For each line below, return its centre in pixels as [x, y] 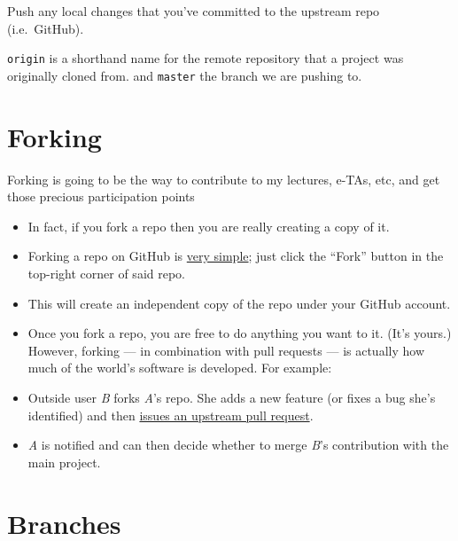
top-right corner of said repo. [106, 273]
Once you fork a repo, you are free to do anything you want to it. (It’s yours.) [240, 333]
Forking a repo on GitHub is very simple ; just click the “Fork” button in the [236, 256]
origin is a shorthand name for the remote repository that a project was [206, 58]
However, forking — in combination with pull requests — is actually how [226, 350]
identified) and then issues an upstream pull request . [171, 415]
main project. [64, 462]
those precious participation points [101, 196]
